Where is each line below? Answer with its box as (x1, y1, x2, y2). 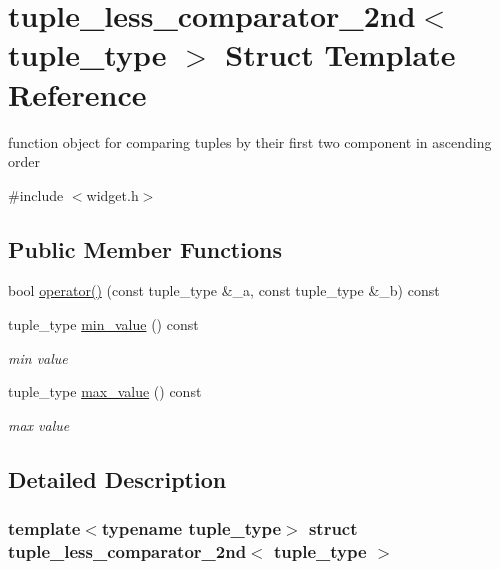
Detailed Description (8, 463, 227, 494)
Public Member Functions (8, 233, 282, 264)
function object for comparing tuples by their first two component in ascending (8, 131, 492, 152)
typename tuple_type (101, 516, 282, 541)
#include (8, 184, 64, 205)
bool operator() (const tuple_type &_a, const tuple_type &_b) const (8, 280, 440, 301)
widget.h (86, 184, 139, 205)
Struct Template (225, 34, 456, 75)
